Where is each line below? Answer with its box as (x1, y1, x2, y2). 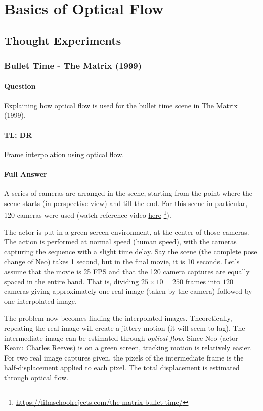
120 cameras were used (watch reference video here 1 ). (4, 208, 171, 220)
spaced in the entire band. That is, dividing (4, 276, 139, 286)
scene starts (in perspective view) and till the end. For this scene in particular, (4, 197, 248, 208)
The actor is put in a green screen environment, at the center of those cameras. (4, 226, 249, 237)
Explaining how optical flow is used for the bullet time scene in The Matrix (4, 99, 238, 110)
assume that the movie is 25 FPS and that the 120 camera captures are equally (4, 266, 250, 276)
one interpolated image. (4, 295, 77, 306)
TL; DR (4, 129, 32, 140)
